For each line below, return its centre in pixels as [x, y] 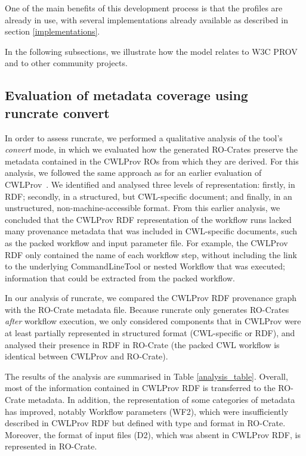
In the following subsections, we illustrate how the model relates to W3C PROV [151, 51]
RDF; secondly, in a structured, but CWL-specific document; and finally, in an [149, 196]
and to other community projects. [66, 63]
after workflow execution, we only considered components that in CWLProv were [153, 321]
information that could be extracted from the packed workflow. [120, 277]
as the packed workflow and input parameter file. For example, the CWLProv [146, 242]
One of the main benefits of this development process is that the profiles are [144, 8]
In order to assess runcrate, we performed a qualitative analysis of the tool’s [144, 137]
